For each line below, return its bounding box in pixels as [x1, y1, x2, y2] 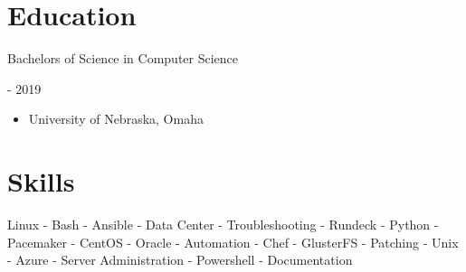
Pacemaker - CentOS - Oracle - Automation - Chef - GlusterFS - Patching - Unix [7, 232, 459, 251]
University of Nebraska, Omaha [28, 109, 204, 128]
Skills [7, 163, 75, 200]
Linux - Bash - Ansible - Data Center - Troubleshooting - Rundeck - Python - [7, 215, 439, 234]
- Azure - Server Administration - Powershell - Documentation [7, 250, 353, 269]
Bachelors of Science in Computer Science [7, 49, 239, 68]
